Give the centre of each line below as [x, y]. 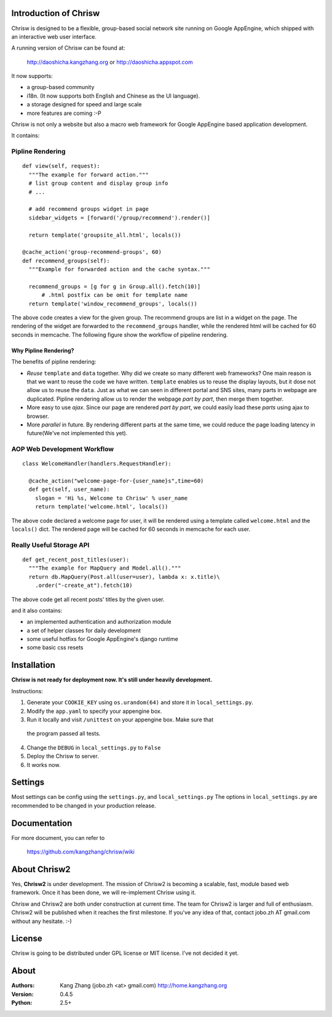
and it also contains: [37, 610]
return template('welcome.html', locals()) [101, 507]
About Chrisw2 [41, 869]
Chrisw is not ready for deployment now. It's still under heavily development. [112, 680]
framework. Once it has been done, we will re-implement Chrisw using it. [104, 893]
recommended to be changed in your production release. [84, 806]
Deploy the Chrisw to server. [63, 756]
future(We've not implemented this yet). [77, 433]
